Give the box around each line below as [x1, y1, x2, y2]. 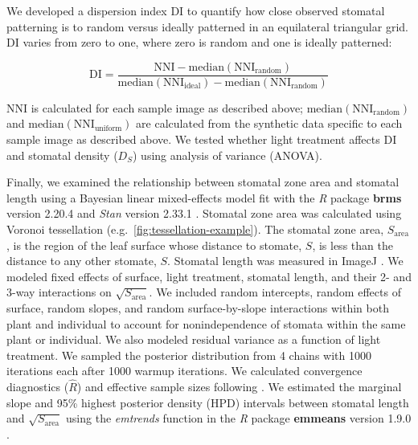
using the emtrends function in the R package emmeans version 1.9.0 [66, 410, 412, 427]
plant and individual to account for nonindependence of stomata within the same [6, 315, 406, 332]
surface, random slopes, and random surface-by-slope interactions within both [6, 299, 389, 316]
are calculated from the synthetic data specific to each [136, 115, 403, 132]
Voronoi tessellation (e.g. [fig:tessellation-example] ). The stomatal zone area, [6, 221, 384, 237]
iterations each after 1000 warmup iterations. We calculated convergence [6, 362, 363, 379]
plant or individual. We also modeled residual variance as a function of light [6, 331, 381, 348]
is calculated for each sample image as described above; [31, 99, 304, 116]
